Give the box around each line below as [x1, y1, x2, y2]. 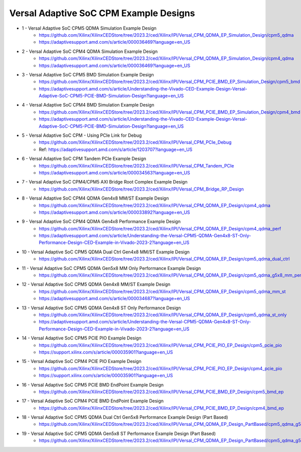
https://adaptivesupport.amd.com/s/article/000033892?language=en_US [39, 209, 190, 215]
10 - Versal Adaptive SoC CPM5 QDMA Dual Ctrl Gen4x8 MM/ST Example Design [22, 249, 190, 255]
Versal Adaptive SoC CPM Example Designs [9, 8, 195, 19]
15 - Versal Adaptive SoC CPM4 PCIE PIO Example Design [22, 358, 141, 365]
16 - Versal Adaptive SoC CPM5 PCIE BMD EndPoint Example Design [22, 382, 164, 388]
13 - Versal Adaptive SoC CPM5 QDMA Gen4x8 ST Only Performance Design [22, 305, 181, 311]
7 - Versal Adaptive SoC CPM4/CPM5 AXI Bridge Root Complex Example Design [22, 179, 188, 185]
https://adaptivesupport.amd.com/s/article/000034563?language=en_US [39, 169, 190, 175]
